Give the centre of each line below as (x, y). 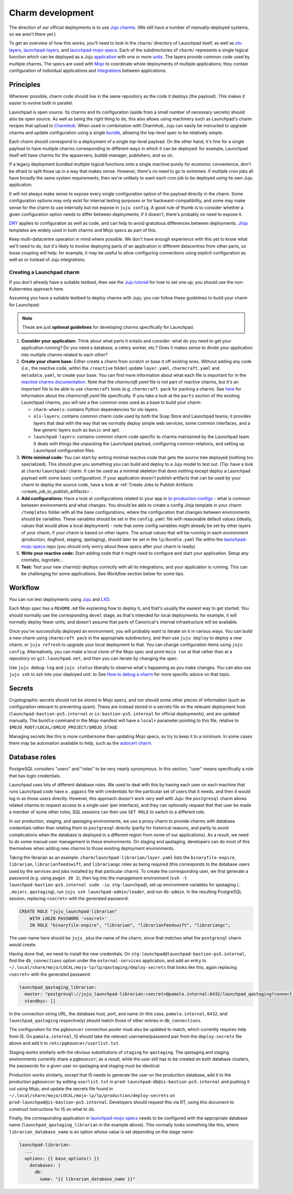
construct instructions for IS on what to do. (52, 1109)
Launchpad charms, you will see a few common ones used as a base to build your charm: (111, 402)
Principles (25, 84)
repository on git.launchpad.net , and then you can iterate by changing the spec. (94, 659)
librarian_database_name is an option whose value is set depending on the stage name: (102, 1132)
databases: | (45, 1165)
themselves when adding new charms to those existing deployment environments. (92, 849)
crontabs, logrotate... (42, 560)
